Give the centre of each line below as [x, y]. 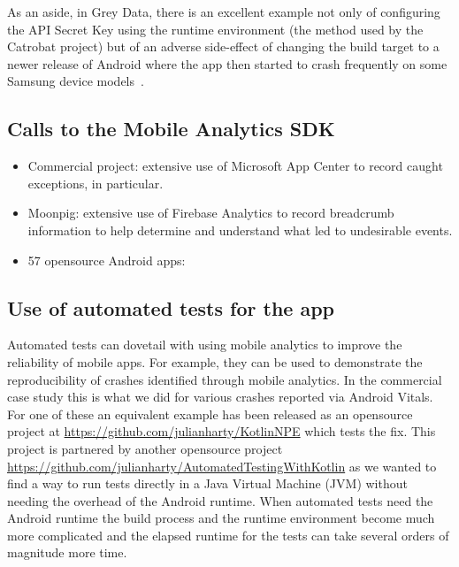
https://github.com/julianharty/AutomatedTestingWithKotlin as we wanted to [222, 466]
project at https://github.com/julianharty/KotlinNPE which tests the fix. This [222, 431]
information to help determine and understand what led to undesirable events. [240, 230]
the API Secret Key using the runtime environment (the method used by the [215, 29]
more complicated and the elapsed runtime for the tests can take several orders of [228, 535]
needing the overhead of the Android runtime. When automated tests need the [220, 500]
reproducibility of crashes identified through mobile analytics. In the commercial [225, 379]
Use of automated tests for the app [171, 307]
